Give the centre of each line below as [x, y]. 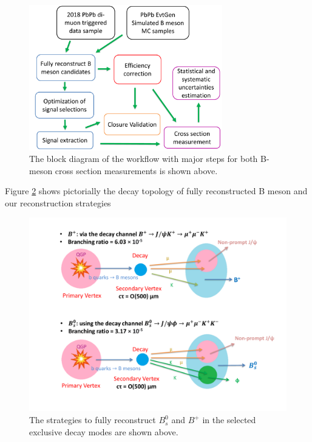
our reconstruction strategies [58, 202]
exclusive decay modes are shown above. [104, 431]
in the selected [229, 420]
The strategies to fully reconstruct [93, 420]
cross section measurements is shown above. [136, 170]
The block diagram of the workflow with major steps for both [144, 159]
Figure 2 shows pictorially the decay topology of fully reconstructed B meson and [156, 191]
